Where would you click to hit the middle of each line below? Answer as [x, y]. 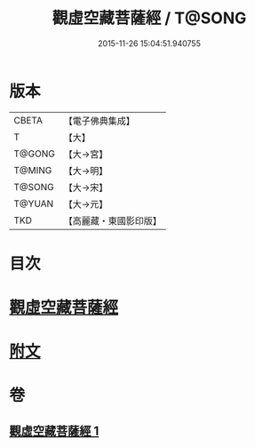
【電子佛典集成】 [99, 121]
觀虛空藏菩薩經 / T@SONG [149, 18]
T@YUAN [34, 204]
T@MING [33, 170]
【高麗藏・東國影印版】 [112, 220]
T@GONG [34, 154]
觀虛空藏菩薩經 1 [54, 431]
